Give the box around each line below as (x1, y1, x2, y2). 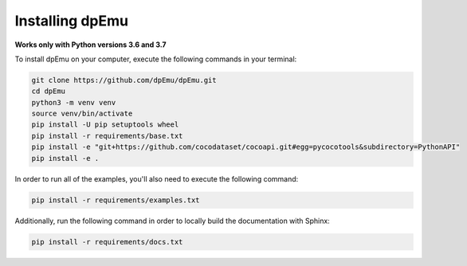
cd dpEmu (31, 87, 66, 96)
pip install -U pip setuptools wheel (31, 120, 179, 129)
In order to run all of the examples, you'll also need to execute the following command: (14, 174, 299, 183)
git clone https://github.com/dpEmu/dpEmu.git (31, 76, 217, 84)
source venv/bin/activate (31, 109, 133, 119)
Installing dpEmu (14, 12, 129, 29)
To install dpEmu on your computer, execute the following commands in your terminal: (14, 54, 297, 64)
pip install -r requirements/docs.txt (31, 237, 183, 246)
